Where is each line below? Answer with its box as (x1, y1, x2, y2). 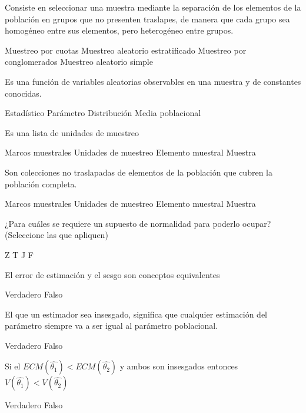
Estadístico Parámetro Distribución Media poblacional (5, 107, 201, 119)
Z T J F (5, 248, 34, 260)
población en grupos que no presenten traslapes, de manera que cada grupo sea (5, 12, 290, 25)
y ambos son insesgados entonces (119, 360, 238, 372)
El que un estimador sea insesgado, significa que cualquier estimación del (5, 308, 267, 320)
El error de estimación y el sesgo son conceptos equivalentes (5, 268, 220, 280)
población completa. (5, 177, 77, 190)
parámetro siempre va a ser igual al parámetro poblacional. (5, 319, 218, 332)
